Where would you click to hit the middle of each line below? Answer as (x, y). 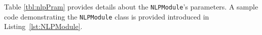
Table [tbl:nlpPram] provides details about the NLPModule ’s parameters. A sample (131, 6)
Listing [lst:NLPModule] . (43, 26)
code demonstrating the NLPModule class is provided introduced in (107, 16)
